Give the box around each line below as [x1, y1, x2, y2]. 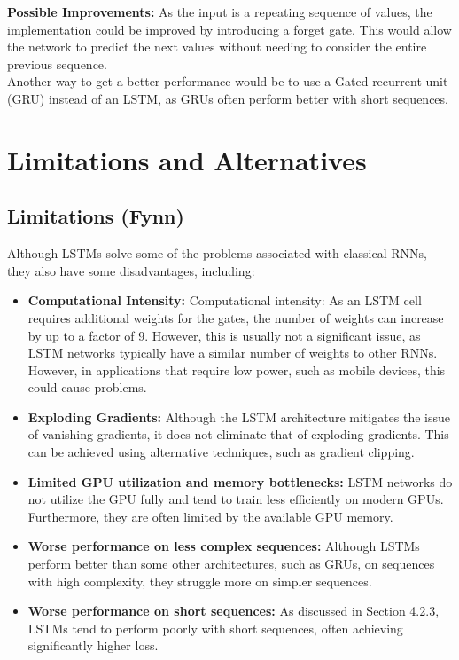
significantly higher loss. [27, 636, 159, 655]
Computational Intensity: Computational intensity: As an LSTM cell [27, 291, 422, 310]
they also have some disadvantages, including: [7, 261, 255, 279]
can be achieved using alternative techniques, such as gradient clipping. [27, 443, 415, 461]
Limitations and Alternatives [7, 141, 367, 177]
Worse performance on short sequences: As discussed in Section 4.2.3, [27, 601, 440, 620]
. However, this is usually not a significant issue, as [144, 326, 421, 344]
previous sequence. [7, 54, 107, 73]
